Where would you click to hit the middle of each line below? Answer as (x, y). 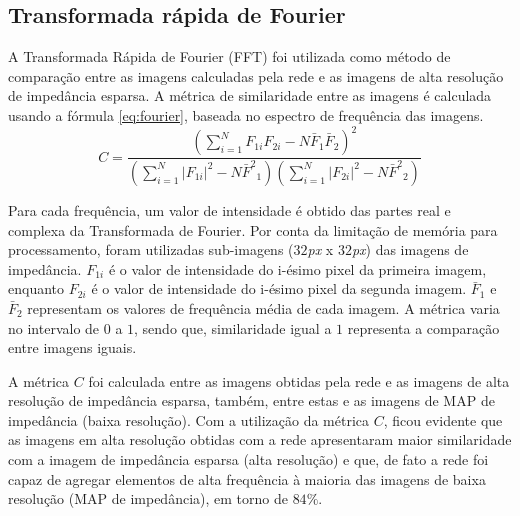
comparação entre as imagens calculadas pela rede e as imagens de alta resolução (256, 75)
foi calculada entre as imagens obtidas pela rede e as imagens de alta (299, 380)
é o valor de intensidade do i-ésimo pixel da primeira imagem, (297, 268)
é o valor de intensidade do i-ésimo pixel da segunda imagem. (279, 288)
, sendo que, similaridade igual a (233, 327)
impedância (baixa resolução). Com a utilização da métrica (189, 419)
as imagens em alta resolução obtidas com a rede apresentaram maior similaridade (260, 439)
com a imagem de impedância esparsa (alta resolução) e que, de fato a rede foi (248, 459)
